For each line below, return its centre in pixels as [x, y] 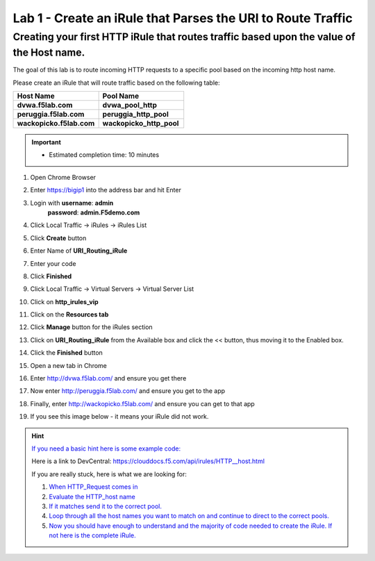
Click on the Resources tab [69, 315]
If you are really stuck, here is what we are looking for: [109, 474]
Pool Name [120, 96]
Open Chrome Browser [63, 177]
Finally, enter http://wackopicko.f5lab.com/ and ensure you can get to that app [142, 403]
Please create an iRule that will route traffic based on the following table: [116, 83]
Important [47, 142]
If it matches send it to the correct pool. [106, 506]
